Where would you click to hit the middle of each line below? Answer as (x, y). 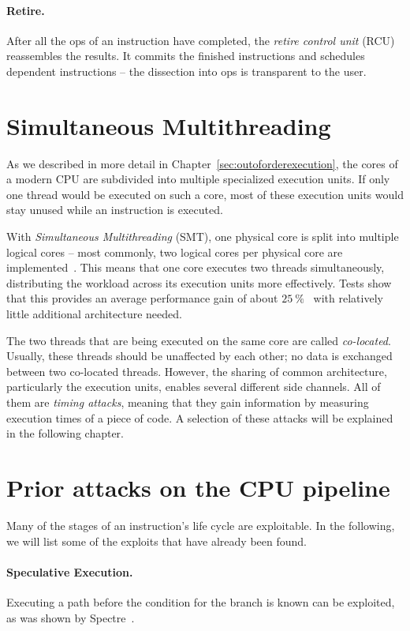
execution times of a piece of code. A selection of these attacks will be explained (200, 417)
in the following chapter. (65, 433)
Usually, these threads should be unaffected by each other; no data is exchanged (199, 356)
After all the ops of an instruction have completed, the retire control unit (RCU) (201, 40)
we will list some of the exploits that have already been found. (157, 541)
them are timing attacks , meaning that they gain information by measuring (188, 402)
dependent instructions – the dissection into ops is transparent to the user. (186, 71)
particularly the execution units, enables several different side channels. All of (194, 387)
